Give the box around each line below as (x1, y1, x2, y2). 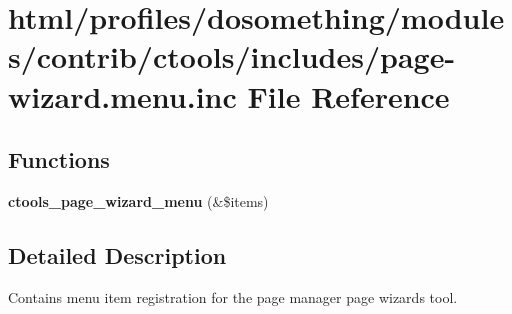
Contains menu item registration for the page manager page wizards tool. (8, 286, 458, 307)
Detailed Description (8, 239, 227, 270)
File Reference (247, 75, 450, 116)
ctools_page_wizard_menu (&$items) (8, 190, 269, 211)
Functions (8, 144, 110, 175)
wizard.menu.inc (8, 75, 237, 116)
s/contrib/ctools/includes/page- (8, 36, 456, 77)
